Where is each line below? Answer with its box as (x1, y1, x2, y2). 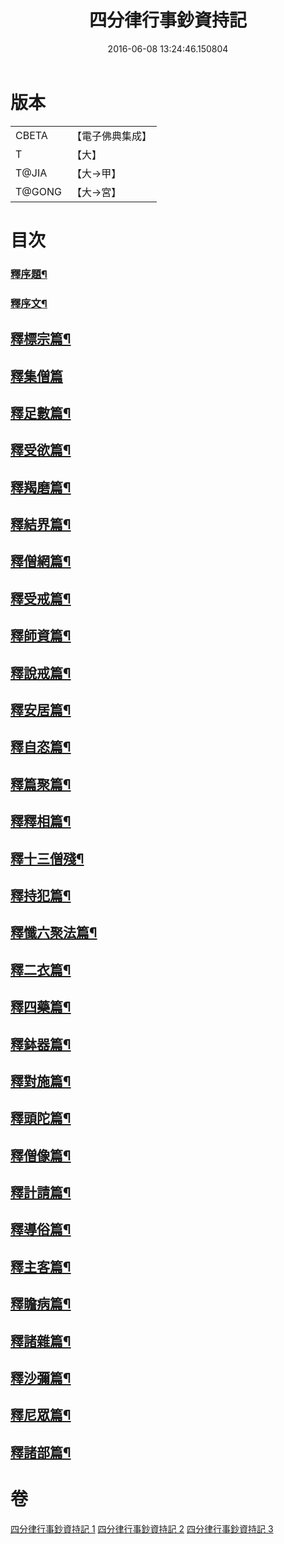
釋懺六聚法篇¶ (10, 924, 98, 941)
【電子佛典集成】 (71, 129, 152, 143)
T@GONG (15, 184, 62, 198)
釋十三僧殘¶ (10, 850, 85, 867)
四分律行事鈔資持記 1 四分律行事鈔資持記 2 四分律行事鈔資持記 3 (10, 1522, 274, 1535)
